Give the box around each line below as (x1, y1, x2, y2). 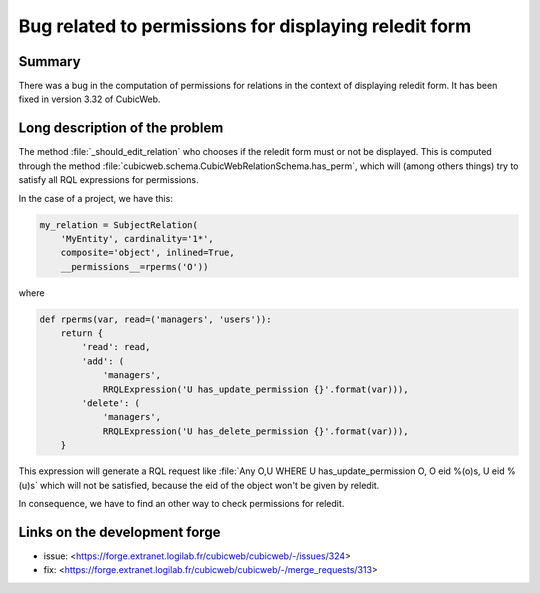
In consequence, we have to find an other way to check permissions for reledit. (18, 497, 345, 509)
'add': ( (81, 355, 125, 367)
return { (60, 328, 104, 339)
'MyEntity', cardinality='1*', (60, 233, 214, 244)
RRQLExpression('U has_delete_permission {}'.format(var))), (102, 425, 409, 437)
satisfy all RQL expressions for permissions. (18, 174, 199, 186)
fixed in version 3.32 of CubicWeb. (18, 93, 161, 105)
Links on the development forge (18, 523, 221, 540)
